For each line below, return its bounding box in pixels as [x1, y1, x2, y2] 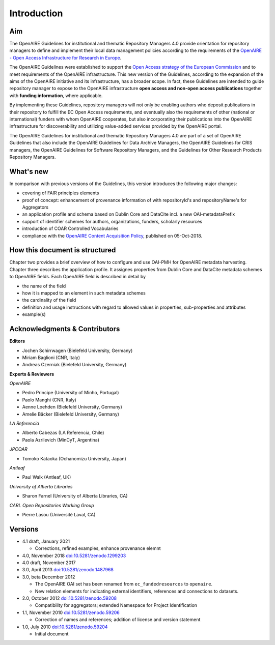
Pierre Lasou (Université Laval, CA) [22, 511, 96, 517]
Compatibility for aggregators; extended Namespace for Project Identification [35, 602, 198, 608]
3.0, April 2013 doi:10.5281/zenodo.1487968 [22, 567, 114, 573]
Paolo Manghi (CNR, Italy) [22, 397, 76, 403]
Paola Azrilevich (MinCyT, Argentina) [22, 436, 99, 443]
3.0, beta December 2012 [22, 574, 75, 580]
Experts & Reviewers [9, 371, 54, 377]
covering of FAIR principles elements [22, 190, 99, 196]
